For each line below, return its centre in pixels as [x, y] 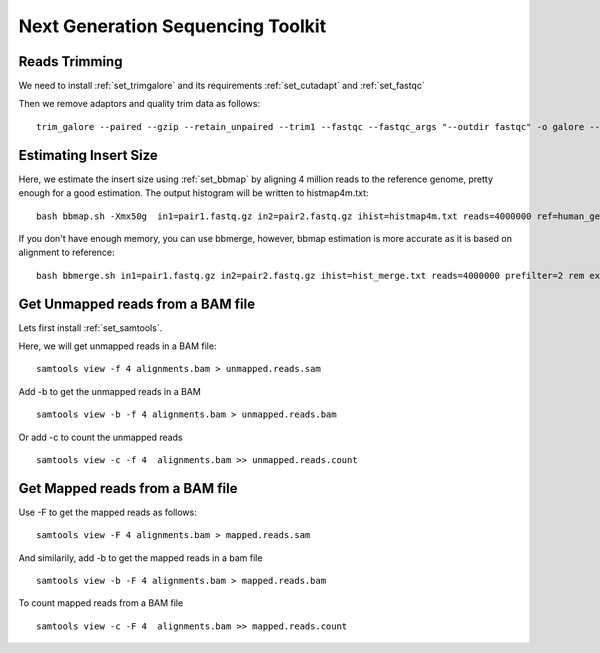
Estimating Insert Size [88, 155]
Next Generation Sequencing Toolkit [172, 26]
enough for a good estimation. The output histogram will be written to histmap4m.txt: [193, 193]
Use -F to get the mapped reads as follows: [107, 512]
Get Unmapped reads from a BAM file [136, 303]
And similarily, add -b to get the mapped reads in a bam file [140, 557]
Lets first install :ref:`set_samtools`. [90, 327]
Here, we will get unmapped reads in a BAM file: [117, 346]
